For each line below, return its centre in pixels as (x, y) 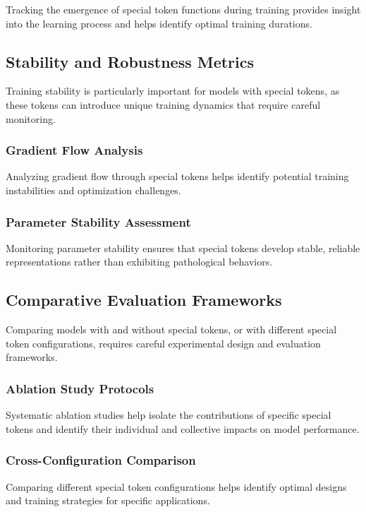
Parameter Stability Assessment (98, 221)
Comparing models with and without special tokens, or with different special (171, 329)
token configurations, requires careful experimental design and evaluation (163, 343)
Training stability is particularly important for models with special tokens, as (173, 91)
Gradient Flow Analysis (74, 150)
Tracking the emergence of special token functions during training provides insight (183, 9)
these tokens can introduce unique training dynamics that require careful (163, 104)
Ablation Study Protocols (80, 388)
